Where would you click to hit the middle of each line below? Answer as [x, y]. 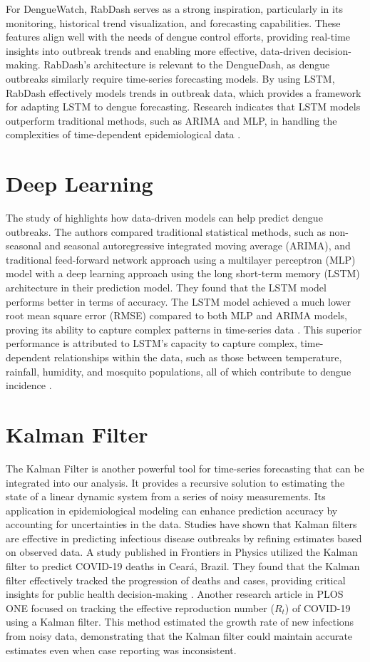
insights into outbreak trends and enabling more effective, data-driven [158, 50]
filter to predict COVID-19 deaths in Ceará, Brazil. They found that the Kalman [183, 566]
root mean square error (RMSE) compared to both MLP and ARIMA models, [176, 315]
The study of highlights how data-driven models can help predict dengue [164, 218]
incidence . [29, 385]
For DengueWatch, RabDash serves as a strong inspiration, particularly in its [174, 9]
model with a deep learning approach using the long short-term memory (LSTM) [183, 273]
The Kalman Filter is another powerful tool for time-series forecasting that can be [185, 468]
